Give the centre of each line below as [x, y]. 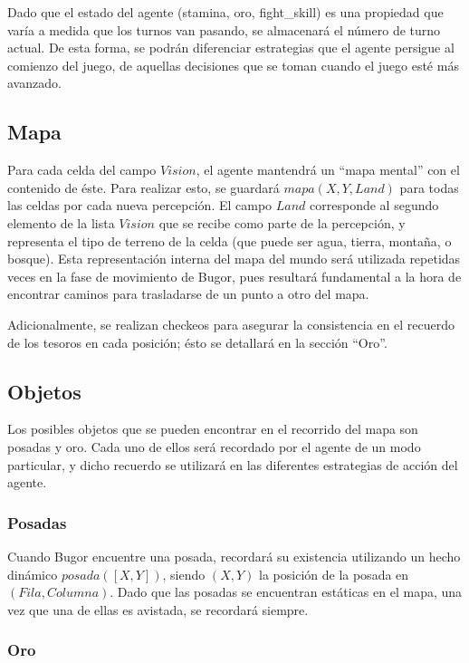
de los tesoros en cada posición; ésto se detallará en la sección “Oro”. [197, 342]
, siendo [184, 574]
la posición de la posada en [334, 574]
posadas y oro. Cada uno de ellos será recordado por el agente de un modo [214, 446]
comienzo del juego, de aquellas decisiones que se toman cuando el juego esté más [233, 65]
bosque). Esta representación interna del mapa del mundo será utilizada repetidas [234, 259]
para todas [429, 187]
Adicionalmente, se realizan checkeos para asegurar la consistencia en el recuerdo [231, 324]
